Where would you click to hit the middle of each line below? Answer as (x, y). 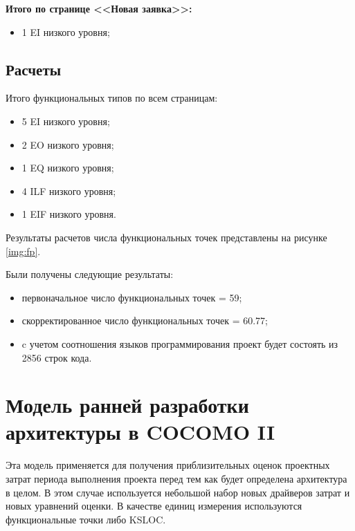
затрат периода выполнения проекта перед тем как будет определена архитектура (176, 479)
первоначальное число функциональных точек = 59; (132, 297)
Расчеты (34, 69)
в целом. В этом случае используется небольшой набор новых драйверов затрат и (178, 492)
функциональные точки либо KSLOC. (86, 519)
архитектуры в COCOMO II (140, 432)
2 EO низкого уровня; (68, 144)
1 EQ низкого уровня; (68, 168)
